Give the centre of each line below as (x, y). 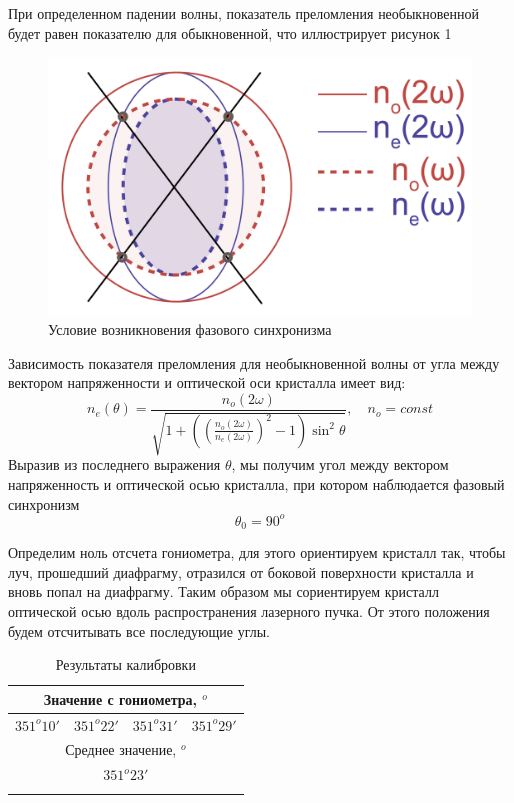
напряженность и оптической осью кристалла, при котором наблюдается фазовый (256, 483)
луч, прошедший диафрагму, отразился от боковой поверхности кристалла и (241, 571)
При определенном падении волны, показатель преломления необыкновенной (243, 13)
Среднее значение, (121, 749)
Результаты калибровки (125, 664)
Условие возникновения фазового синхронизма (190, 329)
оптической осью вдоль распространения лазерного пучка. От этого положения (249, 610)
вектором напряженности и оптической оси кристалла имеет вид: (207, 382)
